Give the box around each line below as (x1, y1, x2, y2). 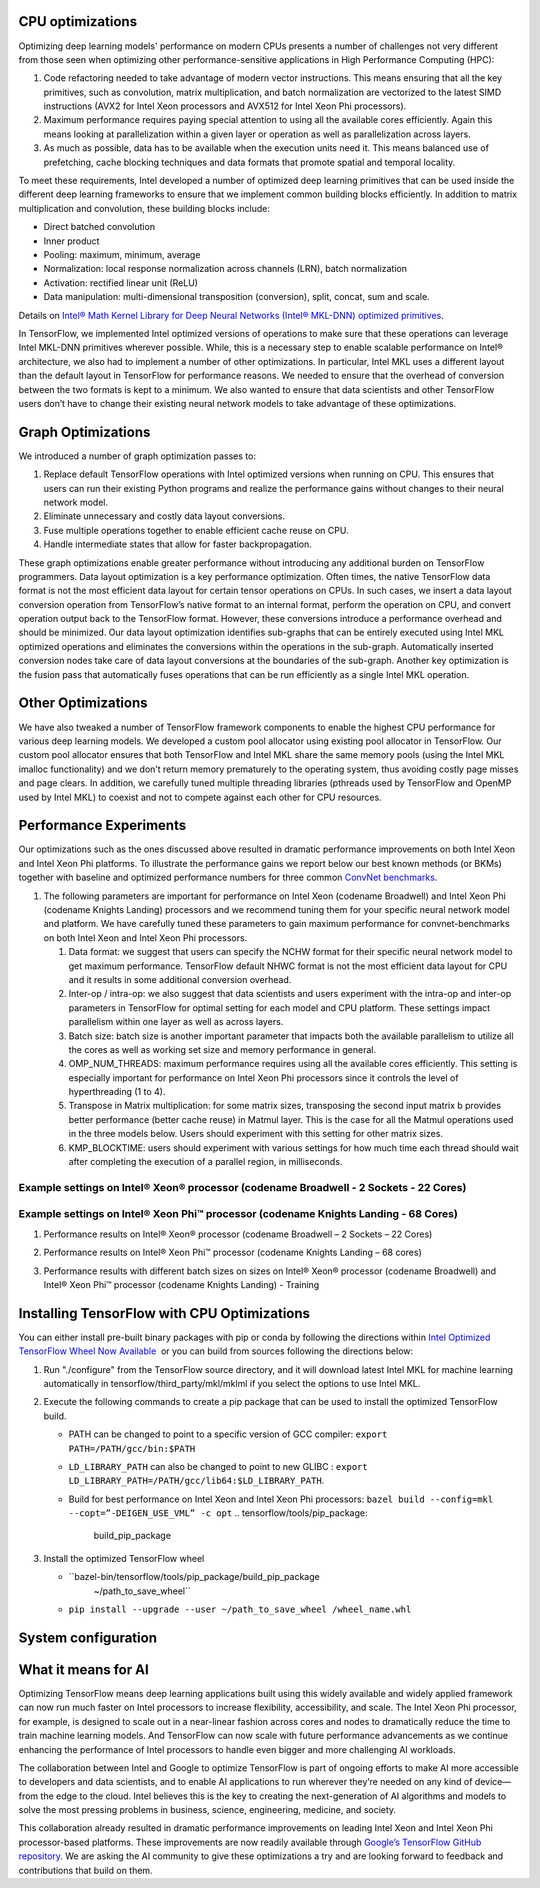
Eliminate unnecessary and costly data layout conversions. (43, 510, 285, 522)
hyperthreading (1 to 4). (68, 1086, 166, 1098)
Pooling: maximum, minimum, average (43, 248, 201, 260)
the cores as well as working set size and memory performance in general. (68, 1043, 377, 1055)
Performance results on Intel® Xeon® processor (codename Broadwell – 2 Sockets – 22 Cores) (43, 1228, 433, 1240)
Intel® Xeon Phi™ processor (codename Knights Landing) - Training (43, 1278, 320, 1290)
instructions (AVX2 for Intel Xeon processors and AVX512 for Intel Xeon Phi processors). (43, 100, 407, 112)
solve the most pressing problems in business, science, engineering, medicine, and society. (18, 1804, 397, 1816)
